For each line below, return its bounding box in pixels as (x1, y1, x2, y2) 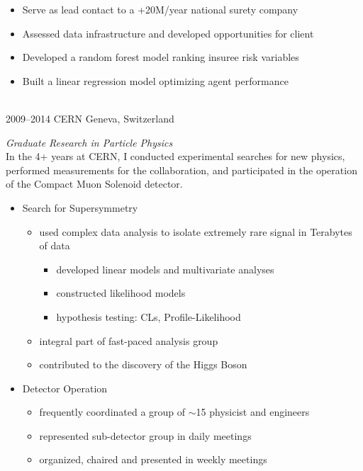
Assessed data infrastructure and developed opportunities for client (22, 25, 314, 40)
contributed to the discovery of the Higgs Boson (39, 357, 247, 372)
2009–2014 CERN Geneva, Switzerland (6, 110, 174, 125)
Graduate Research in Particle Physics (6, 135, 173, 149)
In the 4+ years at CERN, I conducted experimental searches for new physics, (6, 149, 345, 164)
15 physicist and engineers (196, 404, 310, 419)
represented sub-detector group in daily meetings (39, 428, 252, 443)
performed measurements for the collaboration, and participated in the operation (6, 162, 357, 177)
